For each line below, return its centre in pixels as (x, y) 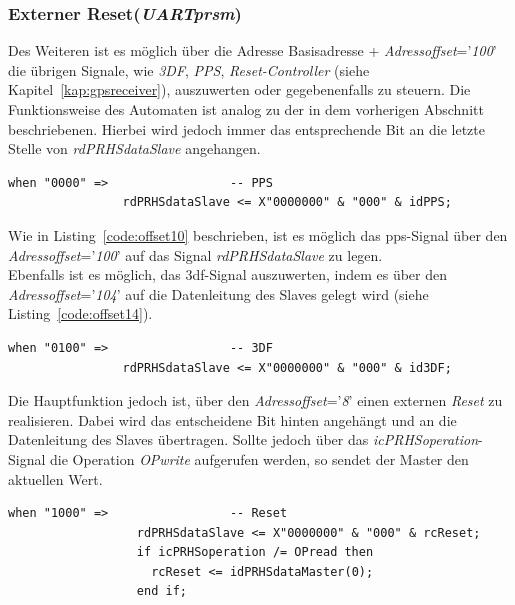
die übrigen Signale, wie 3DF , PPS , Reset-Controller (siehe (189, 69)
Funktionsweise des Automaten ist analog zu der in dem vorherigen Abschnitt (246, 109)
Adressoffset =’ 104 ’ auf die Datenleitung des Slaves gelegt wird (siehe (218, 293)
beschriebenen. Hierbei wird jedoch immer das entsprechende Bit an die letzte (246, 128)
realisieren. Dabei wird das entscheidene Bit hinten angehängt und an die (232, 419)
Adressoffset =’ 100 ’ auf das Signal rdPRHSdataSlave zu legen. (195, 254)
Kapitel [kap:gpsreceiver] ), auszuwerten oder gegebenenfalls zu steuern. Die (239, 89)
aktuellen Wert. (55, 478)
